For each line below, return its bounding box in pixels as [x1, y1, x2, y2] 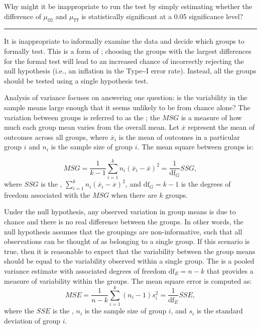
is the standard [196, 305, 243, 316]
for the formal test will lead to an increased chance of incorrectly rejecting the [4, 55, 244, 66]
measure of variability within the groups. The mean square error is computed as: [4, 275, 252, 286]
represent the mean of [188, 122, 255, 132]
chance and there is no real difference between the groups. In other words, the [4, 216, 243, 227]
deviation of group [4, 315, 61, 325]
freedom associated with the [4, 189, 90, 200]
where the [4, 305, 34, 316]
